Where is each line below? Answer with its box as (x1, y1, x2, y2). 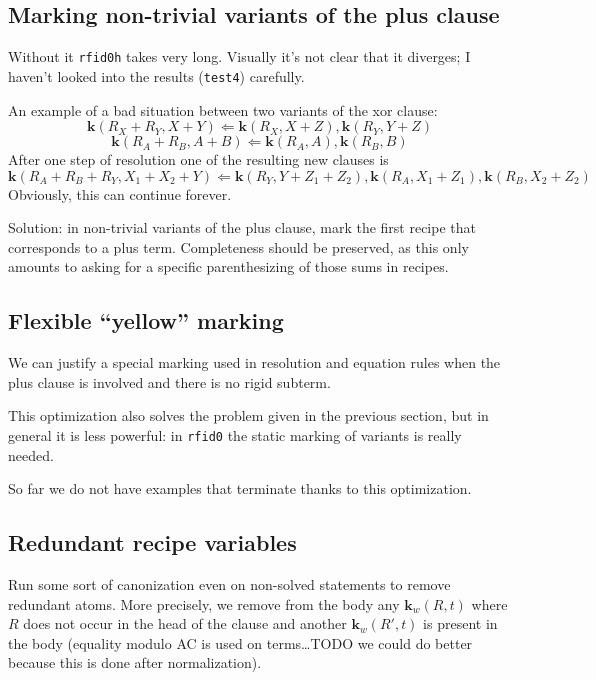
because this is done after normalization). (8, 652, 262, 673)
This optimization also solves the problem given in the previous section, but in (8, 405, 489, 426)
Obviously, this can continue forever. (8, 183, 232, 204)
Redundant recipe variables (8, 527, 297, 558)
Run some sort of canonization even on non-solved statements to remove (8, 574, 451, 595)
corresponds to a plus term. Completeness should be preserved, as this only (8, 236, 469, 257)
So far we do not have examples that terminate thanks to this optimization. (8, 478, 472, 499)
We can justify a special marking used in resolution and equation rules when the (8, 352, 501, 373)
